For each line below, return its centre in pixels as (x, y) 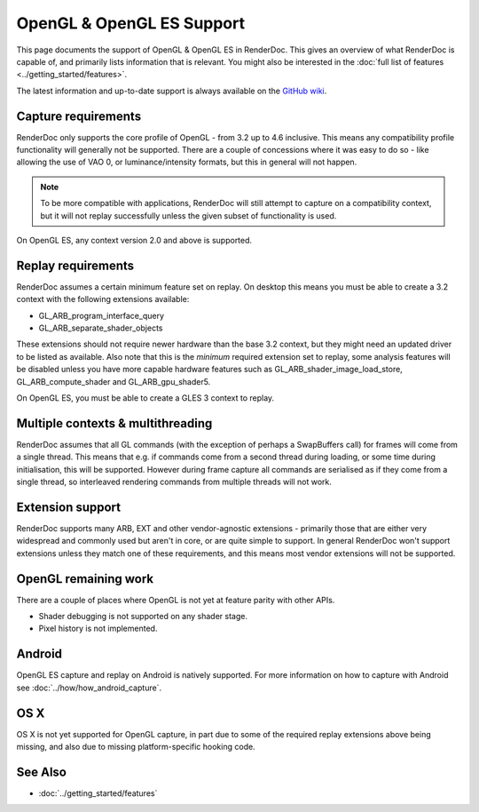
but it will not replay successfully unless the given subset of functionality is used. (188, 215)
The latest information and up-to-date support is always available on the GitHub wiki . (172, 91)
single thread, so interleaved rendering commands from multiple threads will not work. (174, 482)
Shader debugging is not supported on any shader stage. (143, 617)
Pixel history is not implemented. (98, 629)
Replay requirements (75, 265)
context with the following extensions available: (103, 299)
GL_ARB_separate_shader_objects (101, 328)
